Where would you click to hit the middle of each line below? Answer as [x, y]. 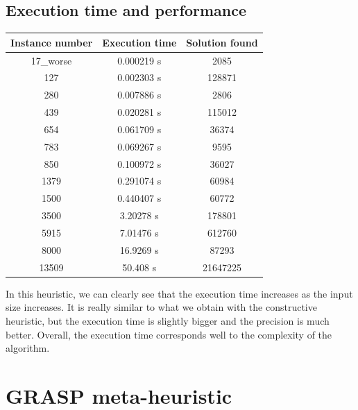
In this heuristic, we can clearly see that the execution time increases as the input [179, 293]
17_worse [51, 60]
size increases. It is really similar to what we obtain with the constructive [161, 307]
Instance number [52, 42]
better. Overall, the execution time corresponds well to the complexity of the [169, 334]
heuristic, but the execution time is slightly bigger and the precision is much [168, 320]
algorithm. [28, 348]
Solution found [222, 42]
